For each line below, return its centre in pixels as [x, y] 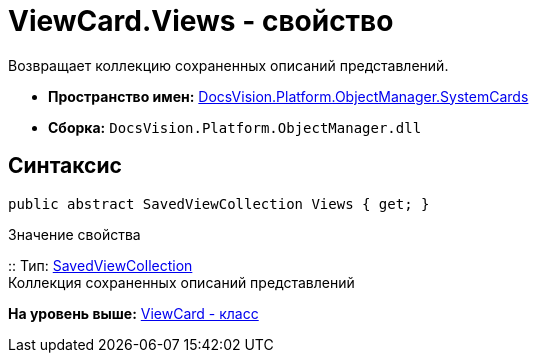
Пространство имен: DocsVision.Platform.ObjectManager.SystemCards [288, 96]
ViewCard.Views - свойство [201, 21]
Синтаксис [65, 166]
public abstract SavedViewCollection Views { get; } [219, 203]
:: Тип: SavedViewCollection [100, 265]
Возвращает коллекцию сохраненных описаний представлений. [228, 65]
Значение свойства [74, 234]
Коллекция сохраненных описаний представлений [181, 282]
